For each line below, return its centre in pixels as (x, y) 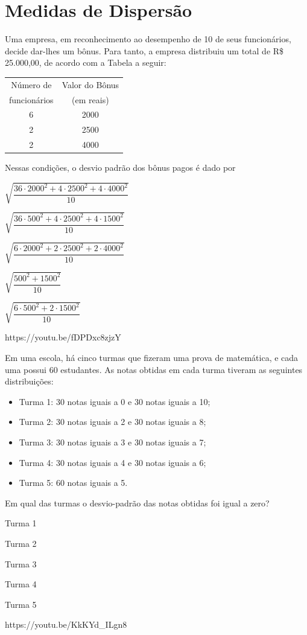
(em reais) (90, 99)
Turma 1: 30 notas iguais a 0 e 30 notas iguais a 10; (115, 401)
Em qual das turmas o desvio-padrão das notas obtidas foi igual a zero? (137, 503)
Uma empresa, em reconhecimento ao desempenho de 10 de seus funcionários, (148, 39)
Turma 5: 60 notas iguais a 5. (73, 483)
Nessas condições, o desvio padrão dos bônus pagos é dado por (120, 168)
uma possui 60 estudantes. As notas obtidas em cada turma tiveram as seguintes (154, 369)
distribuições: (29, 381)
